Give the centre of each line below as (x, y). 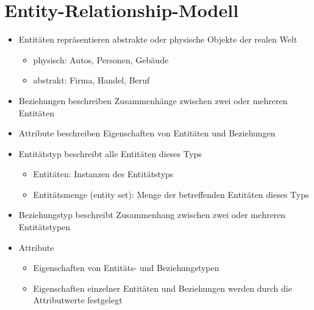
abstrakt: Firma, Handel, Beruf (91, 80)
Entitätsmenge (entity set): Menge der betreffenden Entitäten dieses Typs (171, 194)
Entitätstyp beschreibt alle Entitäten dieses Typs (110, 153)
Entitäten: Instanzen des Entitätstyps (103, 174)
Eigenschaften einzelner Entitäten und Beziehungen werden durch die (162, 288)
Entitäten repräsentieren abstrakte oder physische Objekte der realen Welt (158, 39)
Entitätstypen (45, 227)
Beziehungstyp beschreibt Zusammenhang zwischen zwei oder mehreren (152, 215)
